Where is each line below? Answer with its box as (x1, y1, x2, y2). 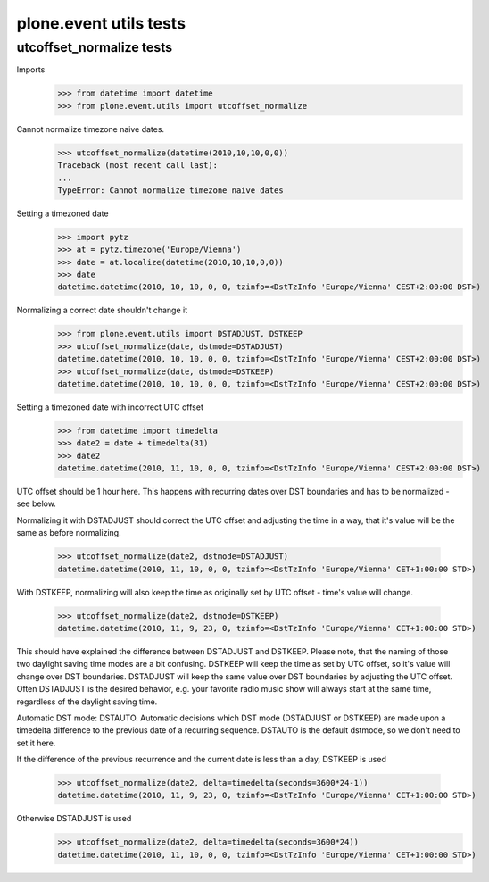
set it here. (16, 737, 56, 748)
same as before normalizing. (16, 528, 121, 538)
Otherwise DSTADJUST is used (16, 813, 132, 824)
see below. (16, 498, 57, 509)
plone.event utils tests (16, 13, 186, 33)
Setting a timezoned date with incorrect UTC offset (16, 402, 204, 412)
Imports (16, 64, 46, 75)
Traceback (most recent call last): (57, 161, 219, 171)
